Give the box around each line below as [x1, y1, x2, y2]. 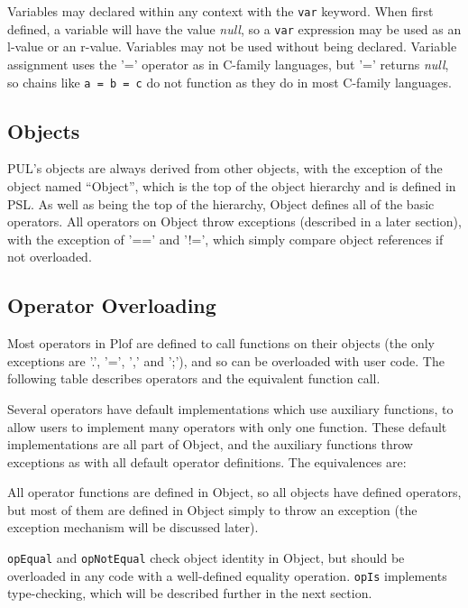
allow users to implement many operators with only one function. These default [7, 417, 447, 436]
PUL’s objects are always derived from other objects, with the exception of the [7, 159, 443, 178]
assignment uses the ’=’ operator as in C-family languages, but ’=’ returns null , [7, 54, 449, 73]
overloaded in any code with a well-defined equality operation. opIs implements [7, 566, 447, 585]
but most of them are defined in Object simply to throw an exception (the [7, 500, 418, 519]
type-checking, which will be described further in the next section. [7, 584, 372, 603]
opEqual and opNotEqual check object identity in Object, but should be [7, 548, 405, 567]
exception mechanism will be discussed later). [7, 518, 259, 537]
